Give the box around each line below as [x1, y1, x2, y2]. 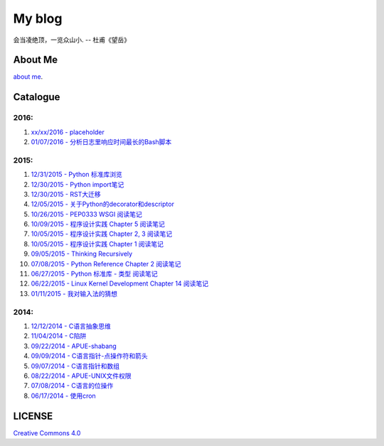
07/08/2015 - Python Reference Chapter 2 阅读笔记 [31, 259, 181, 268]
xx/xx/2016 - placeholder [31, 128, 105, 136]
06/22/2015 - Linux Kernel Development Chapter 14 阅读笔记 [31, 279, 209, 288]
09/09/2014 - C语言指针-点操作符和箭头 [31, 352, 149, 360]
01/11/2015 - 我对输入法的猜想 [31, 289, 117, 298]
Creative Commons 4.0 [13, 428, 81, 437]
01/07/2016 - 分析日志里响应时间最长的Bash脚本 [31, 138, 172, 146]
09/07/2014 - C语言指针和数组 [31, 361, 120, 370]
